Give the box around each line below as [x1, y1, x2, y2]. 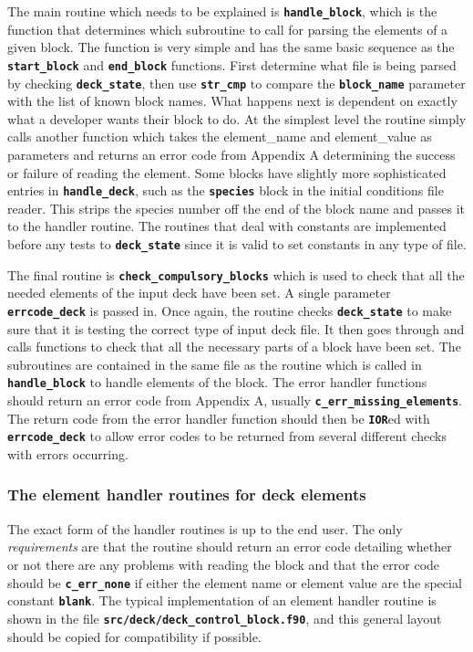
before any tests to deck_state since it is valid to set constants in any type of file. [7, 234, 467, 253]
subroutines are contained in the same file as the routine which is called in [7, 354, 422, 373]
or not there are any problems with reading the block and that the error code [7, 554, 440, 573]
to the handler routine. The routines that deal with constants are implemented [7, 216, 447, 236]
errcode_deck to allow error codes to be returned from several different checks [7, 426, 447, 446]
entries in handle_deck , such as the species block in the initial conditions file [7, 181, 444, 200]
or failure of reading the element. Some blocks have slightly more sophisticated [7, 163, 447, 182]
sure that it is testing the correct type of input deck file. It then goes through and [7, 319, 465, 338]
